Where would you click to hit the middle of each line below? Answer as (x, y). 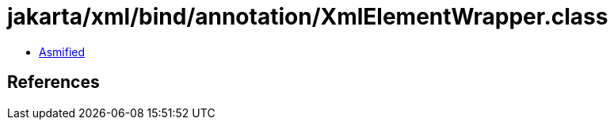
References (53, 82)
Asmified (62, 52)
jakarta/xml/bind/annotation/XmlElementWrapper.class (308, 17)
